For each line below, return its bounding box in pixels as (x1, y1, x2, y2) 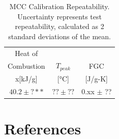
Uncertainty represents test (17, 11, 102, 21)
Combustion (8, 60, 45, 71)
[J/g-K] (85, 73, 108, 84)
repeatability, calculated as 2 (15, 21, 104, 32)
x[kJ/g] (15, 73, 38, 84)
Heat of (15, 47, 38, 58)
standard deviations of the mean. (8, 31, 111, 41)
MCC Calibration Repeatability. (9, 1, 110, 11)
